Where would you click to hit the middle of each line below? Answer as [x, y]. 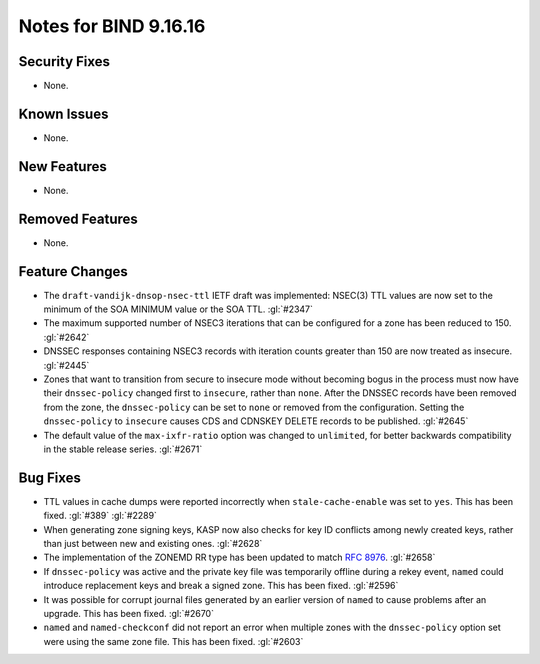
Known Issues [63, 113]
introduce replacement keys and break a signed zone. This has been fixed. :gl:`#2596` [221, 586]
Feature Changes [73, 271]
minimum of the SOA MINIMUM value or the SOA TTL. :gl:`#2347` [178, 309]
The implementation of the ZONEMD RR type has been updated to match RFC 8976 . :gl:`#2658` [239, 557]
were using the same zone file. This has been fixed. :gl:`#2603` [173, 641]
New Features [62, 166]
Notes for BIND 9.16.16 [112, 26]
